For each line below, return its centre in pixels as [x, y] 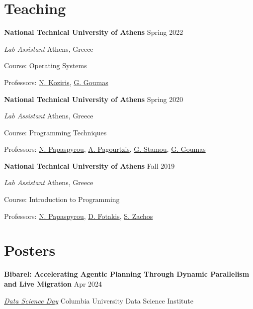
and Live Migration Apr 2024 [53, 283]
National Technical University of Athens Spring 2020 [94, 99]
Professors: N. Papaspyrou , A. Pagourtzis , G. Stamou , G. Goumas [105, 149]
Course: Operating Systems [45, 65]
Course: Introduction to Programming [62, 199]
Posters [30, 250]
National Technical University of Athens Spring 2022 [94, 32]
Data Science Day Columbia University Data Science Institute [99, 300]
